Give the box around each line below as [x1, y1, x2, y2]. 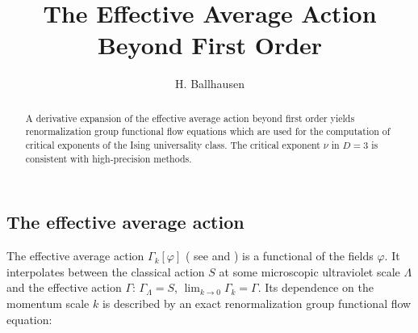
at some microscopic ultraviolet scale [219, 263, 400, 280]
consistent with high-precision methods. [25, 151, 192, 165]
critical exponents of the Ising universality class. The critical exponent [25, 138, 320, 152]
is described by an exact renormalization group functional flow [102, 294, 412, 311]
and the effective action [6, 279, 122, 296]
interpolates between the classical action [6, 263, 205, 280]
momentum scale [6, 294, 90, 311]
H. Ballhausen [175, 75, 245, 92]
